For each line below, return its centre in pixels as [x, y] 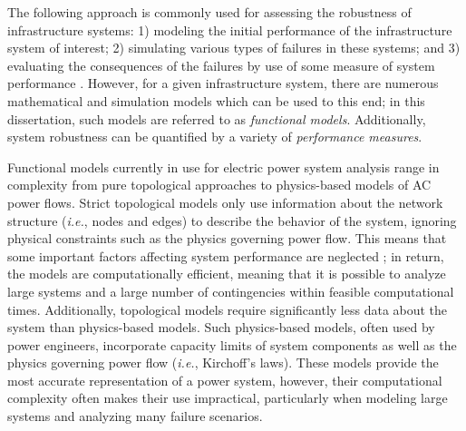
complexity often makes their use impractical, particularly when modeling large [228, 398]
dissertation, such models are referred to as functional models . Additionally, [217, 118]
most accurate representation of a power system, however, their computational [225, 380]
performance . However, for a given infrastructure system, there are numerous [223, 83]
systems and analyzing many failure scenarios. [135, 416]
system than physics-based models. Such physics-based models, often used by [221, 327]
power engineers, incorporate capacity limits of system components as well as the [232, 344]
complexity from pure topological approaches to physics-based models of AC [219, 185]
